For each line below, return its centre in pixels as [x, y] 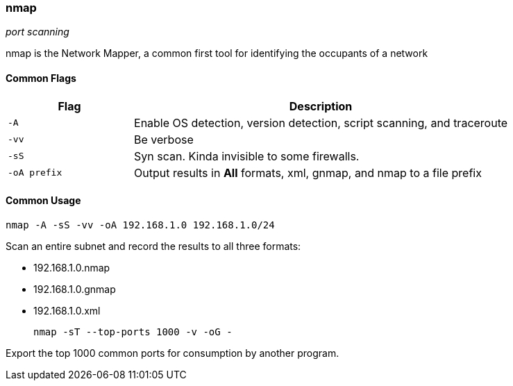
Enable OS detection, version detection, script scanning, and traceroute [321, 123]
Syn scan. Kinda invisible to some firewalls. [247, 156]
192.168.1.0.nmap [72, 267]
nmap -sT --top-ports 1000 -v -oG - [133, 332]
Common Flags [41, 78]
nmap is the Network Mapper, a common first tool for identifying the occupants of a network [217, 53]
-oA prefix [35, 173]
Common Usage [43, 201]
